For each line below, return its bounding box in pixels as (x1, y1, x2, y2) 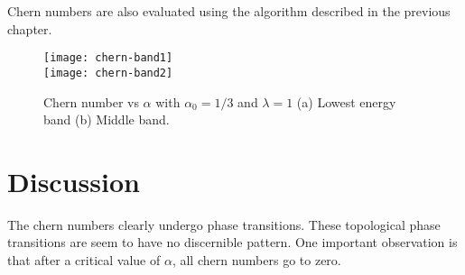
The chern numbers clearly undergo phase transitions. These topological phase (7, 215, 441, 234)
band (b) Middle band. (43, 110, 170, 129)
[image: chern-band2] (43, 66, 173, 79)
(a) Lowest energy (296, 92, 396, 111)
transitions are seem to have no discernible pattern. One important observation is (7, 233, 458, 252)
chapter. (7, 19, 52, 38)
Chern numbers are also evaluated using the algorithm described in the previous (7, 2, 451, 20)
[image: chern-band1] (43, 51, 173, 65)
